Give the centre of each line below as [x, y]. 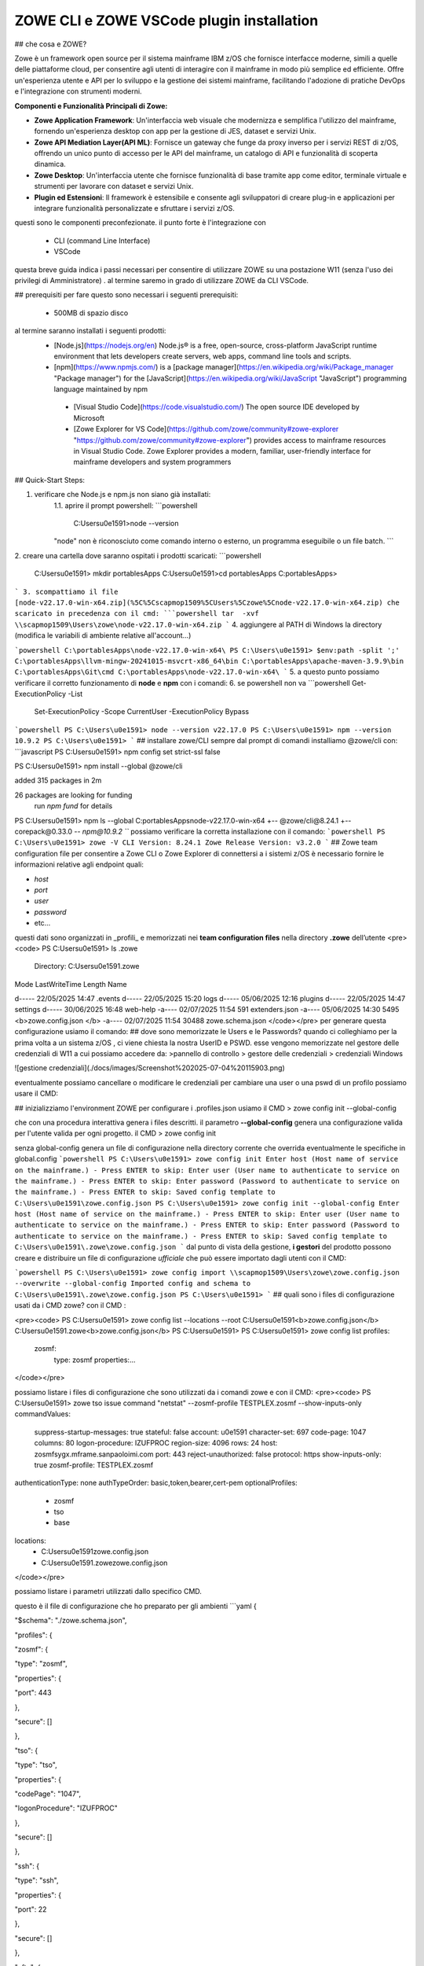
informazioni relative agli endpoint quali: [79, 864]
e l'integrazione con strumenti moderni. [78, 91]
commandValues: [42, 1414]
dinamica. [50, 164]
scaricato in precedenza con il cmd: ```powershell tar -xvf [137, 614]
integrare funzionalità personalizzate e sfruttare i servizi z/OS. [134, 208]
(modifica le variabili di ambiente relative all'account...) [103, 635]
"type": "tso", [36, 1765]
